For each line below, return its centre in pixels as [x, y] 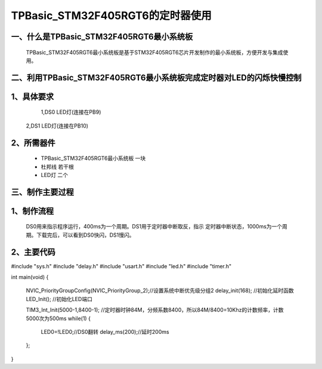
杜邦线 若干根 [57, 166]
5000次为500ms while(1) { [58, 318]
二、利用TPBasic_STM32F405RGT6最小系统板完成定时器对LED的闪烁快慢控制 [156, 77]
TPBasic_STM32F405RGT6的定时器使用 [111, 15]
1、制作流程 [32, 211]
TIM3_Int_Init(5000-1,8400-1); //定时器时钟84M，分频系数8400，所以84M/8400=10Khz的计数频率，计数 [155, 310]
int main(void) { [30, 277]
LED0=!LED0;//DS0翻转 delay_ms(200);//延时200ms [105, 332]
